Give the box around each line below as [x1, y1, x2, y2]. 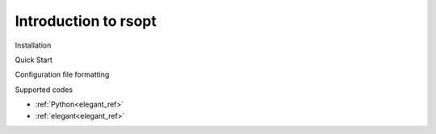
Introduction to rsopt [15, 12, 157, 30]
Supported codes [15, 85, 73, 94]
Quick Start [15, 55, 52, 65]
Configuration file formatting [15, 69, 110, 80]
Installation [15, 40, 52, 50]
